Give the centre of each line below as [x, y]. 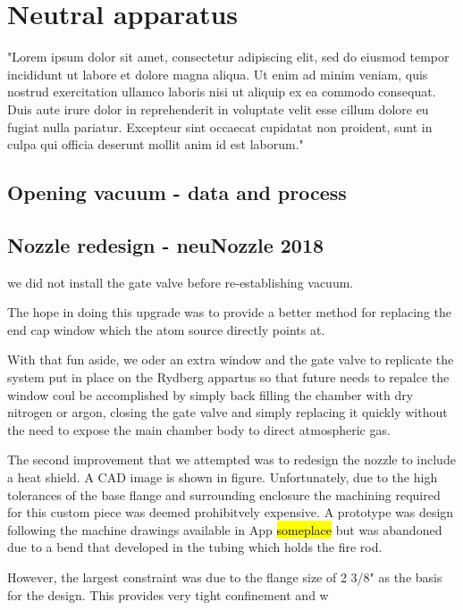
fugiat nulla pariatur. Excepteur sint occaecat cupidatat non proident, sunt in [220, 126]
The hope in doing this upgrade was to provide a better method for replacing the [229, 312]
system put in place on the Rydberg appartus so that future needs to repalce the [228, 377]
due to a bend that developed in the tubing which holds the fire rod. [195, 547]
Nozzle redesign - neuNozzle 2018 [166, 244]
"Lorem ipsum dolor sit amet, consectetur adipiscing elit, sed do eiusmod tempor [228, 57]
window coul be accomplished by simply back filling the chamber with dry [210, 394]
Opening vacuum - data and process [177, 192]
